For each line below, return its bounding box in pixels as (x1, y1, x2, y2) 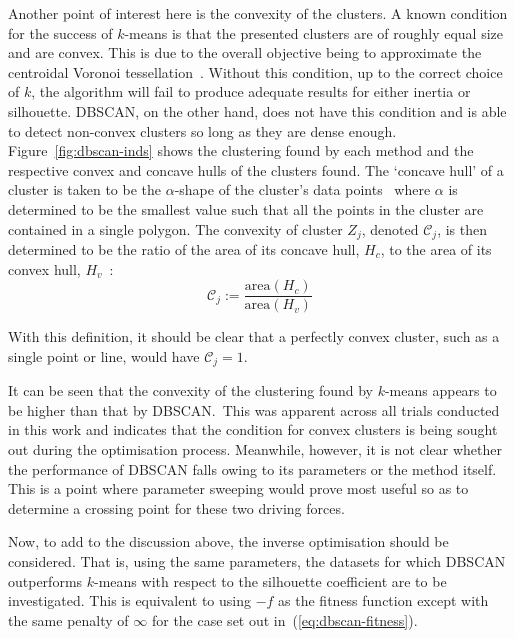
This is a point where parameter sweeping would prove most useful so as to (8, 478, 469, 499)
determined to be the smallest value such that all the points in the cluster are (8, 198, 484, 219)
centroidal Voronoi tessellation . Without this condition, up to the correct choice (8, 61, 503, 82)
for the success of (8, 22, 113, 43)
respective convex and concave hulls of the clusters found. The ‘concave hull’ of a (8, 159, 504, 180)
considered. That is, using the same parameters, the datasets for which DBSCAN (8, 551, 506, 572)
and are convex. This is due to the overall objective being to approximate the (8, 42, 482, 63)
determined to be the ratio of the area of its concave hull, (8, 238, 360, 259)
